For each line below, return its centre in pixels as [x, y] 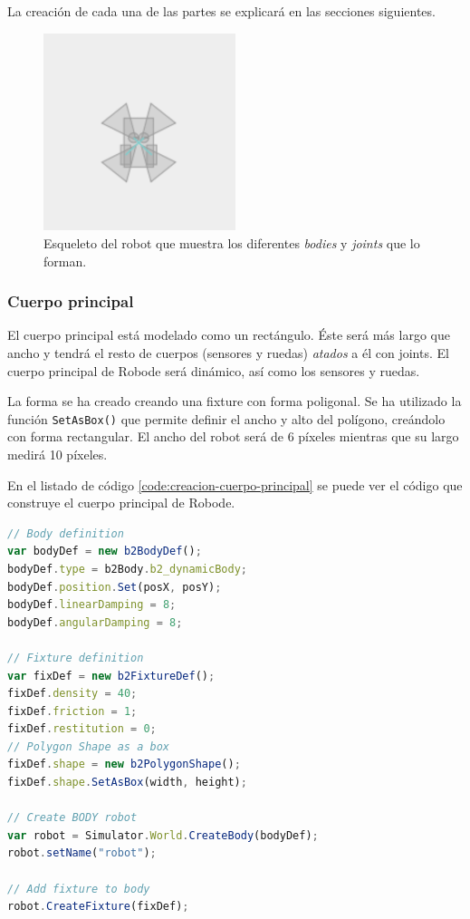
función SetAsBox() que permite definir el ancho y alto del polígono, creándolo [226, 418]
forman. [65, 261]
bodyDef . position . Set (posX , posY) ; [115, 587]
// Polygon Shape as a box [88, 746]
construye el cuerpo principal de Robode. [121, 503]
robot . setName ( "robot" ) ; [82, 853]
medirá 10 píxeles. [58, 454]
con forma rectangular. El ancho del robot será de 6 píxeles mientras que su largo [233, 436]
